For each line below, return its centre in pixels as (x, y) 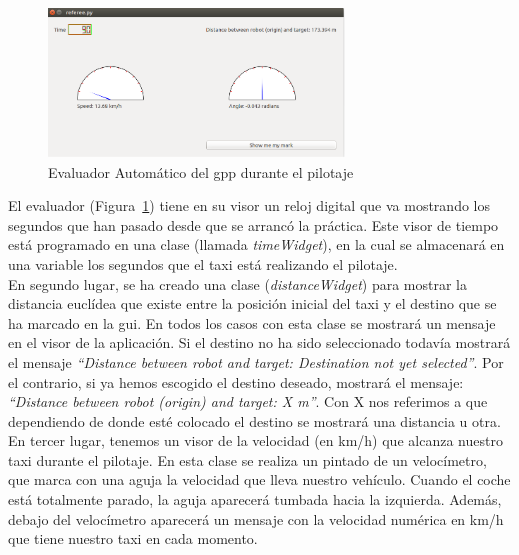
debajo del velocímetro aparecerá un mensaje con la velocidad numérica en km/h (256, 518)
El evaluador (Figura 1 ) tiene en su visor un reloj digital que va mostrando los (249, 205)
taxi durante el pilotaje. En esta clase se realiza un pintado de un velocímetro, (247, 459)
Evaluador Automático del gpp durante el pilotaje (201, 171)
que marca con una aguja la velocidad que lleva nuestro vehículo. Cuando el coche (259, 479)
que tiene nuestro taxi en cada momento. (133, 538)
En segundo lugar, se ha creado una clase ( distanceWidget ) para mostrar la (238, 283)
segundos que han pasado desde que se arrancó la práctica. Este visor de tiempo (253, 224)
